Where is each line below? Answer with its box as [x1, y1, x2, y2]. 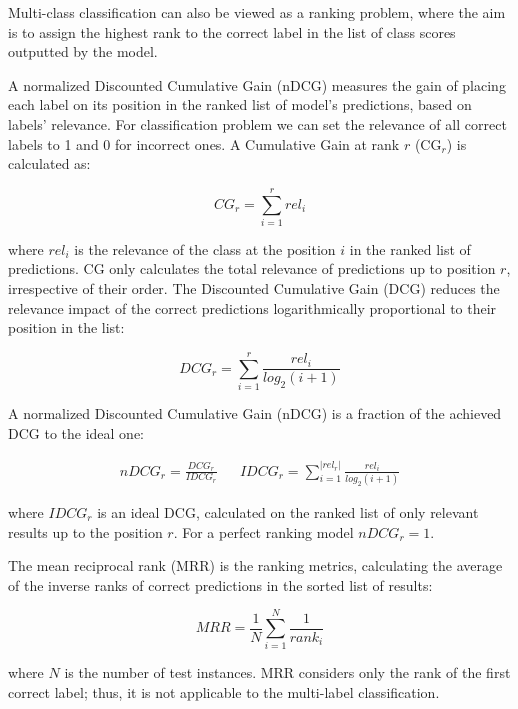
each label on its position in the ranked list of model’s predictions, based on [8, 94, 472, 115]
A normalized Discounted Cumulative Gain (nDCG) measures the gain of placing [8, 74, 506, 95]
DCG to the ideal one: [8, 422, 145, 443]
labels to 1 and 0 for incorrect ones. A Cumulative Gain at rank [8, 133, 400, 154]
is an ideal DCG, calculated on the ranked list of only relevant [97, 501, 479, 522]
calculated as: [8, 153, 91, 174]
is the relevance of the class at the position [74, 238, 336, 259]
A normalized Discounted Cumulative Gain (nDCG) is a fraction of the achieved [8, 402, 502, 423]
